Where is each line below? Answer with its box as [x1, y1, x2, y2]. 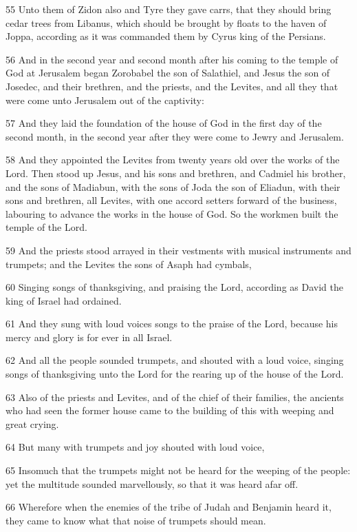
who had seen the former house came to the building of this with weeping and [6, 403, 334, 418]
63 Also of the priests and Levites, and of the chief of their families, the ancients [6, 389, 344, 404]
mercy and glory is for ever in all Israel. [6, 329, 173, 344]
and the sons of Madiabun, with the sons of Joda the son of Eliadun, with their [6, 179, 340, 194]
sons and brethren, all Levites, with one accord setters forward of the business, [6, 193, 337, 207]
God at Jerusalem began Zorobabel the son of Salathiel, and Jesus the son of [6, 65, 330, 80]
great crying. [6, 416, 59, 431]
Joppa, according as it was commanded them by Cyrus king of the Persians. [6, 29, 326, 43]
